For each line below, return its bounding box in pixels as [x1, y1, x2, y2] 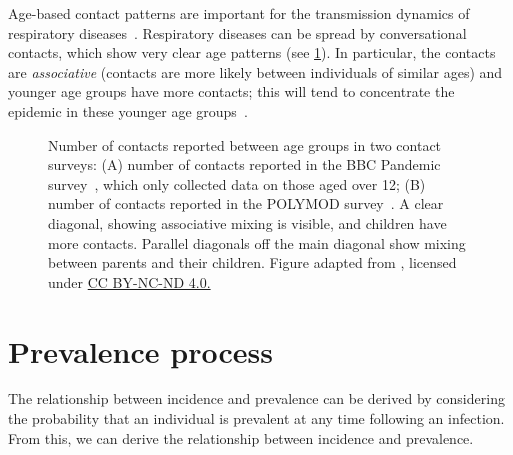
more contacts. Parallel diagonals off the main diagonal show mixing [48, 232, 466, 253]
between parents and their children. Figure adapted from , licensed [48, 252, 457, 273]
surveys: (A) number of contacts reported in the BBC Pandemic [48, 154, 441, 175]
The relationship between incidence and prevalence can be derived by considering [8, 388, 505, 409]
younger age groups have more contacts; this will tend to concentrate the [8, 81, 455, 102]
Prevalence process [8, 330, 273, 371]
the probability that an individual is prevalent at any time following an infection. [8, 408, 505, 429]
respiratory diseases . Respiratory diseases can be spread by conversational [8, 22, 467, 43]
